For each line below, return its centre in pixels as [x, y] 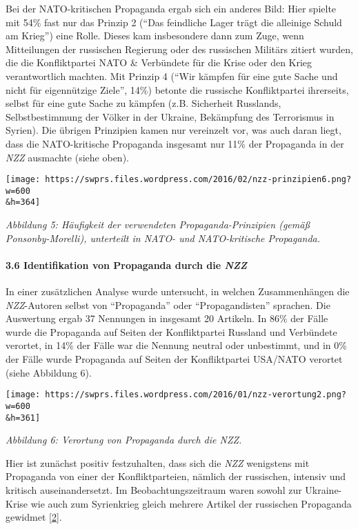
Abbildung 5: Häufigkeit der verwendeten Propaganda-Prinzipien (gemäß [158, 224]
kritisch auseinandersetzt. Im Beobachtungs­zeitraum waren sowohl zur [154, 489]
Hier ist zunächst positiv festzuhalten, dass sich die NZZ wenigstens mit [158, 462]
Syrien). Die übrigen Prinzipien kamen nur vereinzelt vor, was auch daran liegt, [173, 130]
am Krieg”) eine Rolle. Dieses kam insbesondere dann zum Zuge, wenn [155, 36]
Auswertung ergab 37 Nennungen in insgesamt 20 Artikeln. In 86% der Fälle [167, 318]
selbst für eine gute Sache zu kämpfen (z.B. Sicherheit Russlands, [143, 103]
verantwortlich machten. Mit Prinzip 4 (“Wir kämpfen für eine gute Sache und [172, 76]
